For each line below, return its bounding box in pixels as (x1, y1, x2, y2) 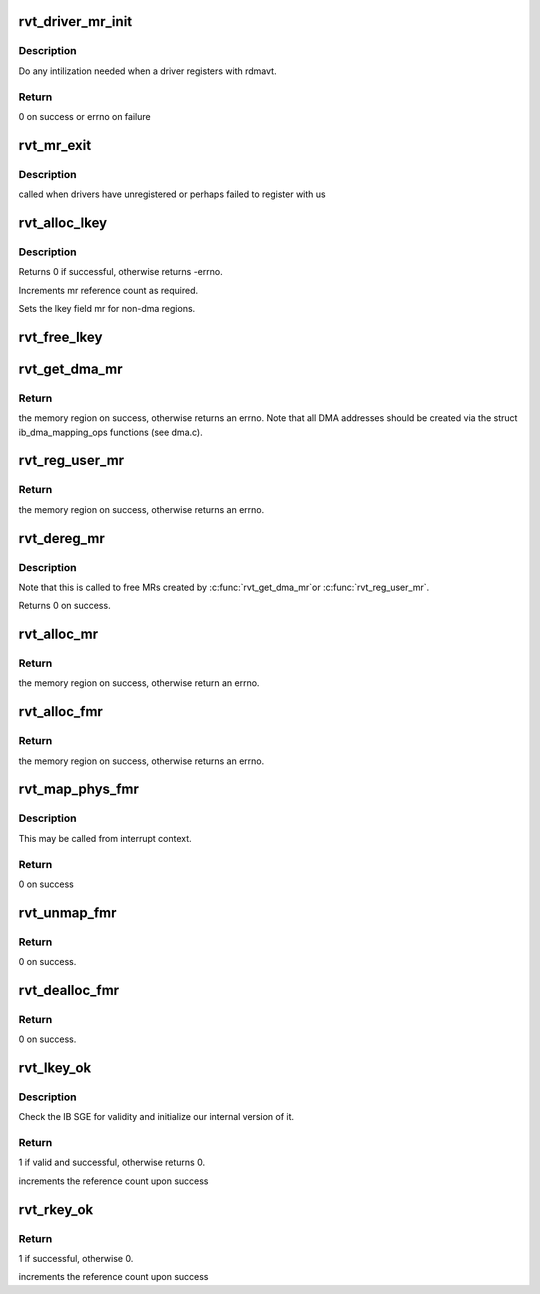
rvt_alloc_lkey (18, 214, 108, 231)
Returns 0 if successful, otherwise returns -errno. (18, 266, 224, 278)
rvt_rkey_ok (18, 1201, 94, 1218)
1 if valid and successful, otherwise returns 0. (18, 1156, 205, 1169)
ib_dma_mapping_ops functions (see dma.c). (18, 426, 204, 438)
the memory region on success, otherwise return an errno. (18, 677, 260, 689)
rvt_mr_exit (18, 136, 92, 154)
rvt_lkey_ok (18, 1060, 92, 1076)
